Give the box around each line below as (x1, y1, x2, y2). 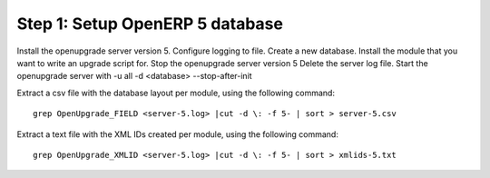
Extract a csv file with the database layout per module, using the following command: (16, 87, 336, 98)
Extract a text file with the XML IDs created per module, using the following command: (16, 128, 339, 140)
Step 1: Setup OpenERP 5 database (16, 14, 283, 34)
